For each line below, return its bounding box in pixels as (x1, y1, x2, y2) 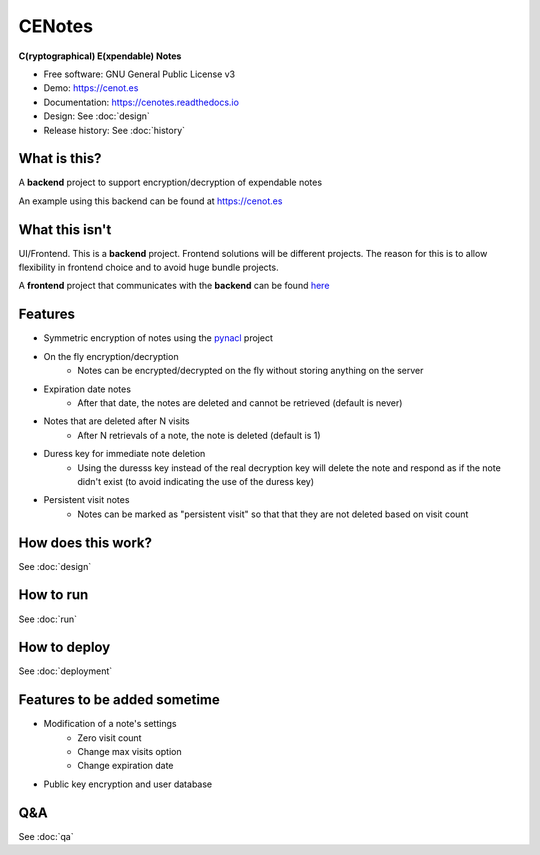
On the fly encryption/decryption (43, 350, 179, 362)
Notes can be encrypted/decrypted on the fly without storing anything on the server (77, 365, 424, 377)
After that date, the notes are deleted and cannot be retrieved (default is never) (77, 396, 403, 409)
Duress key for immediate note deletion (43, 448, 206, 460)
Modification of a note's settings (43, 718, 177, 730)
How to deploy (18, 639, 111, 656)
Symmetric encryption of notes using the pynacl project (43, 332, 274, 344)
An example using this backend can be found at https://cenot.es (18, 195, 283, 207)
